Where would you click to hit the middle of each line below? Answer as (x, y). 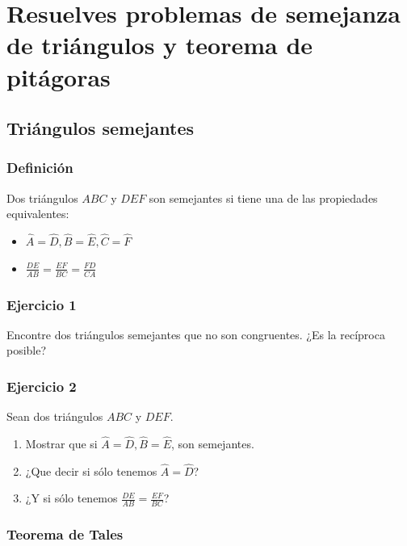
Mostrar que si (61, 444)
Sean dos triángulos (55, 416)
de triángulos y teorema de (160, 45)
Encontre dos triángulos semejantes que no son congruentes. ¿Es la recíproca (196, 334)
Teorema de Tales (65, 534)
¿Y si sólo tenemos (71, 498)
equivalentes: (38, 214)
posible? (27, 350)
